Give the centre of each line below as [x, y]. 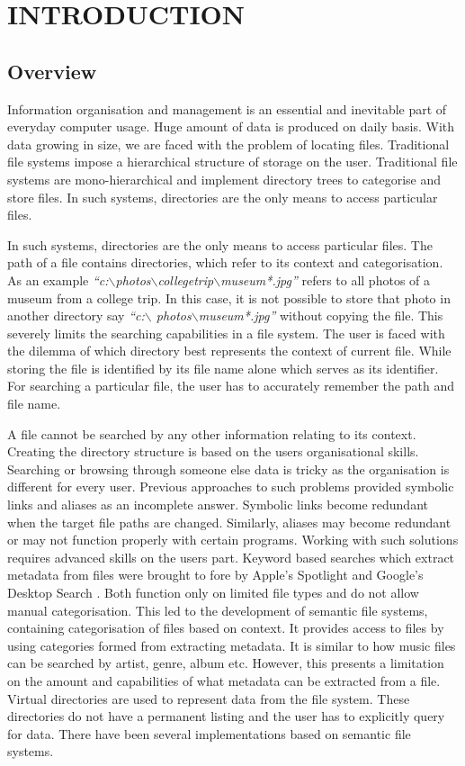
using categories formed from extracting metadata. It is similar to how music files [232, 645]
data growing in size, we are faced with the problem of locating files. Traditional [228, 144]
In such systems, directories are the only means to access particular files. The [220, 244]
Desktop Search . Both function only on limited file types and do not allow [213, 593]
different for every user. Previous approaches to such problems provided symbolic [231, 487]
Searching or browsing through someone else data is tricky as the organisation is [228, 469]
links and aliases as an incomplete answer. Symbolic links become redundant [218, 505]
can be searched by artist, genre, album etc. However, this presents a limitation [226, 663]
